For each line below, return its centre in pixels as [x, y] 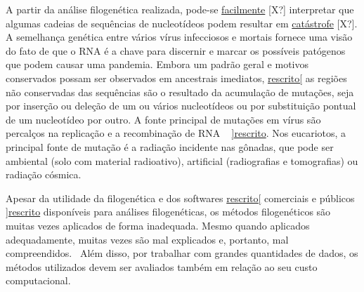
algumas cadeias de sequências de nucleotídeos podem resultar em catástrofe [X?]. [182, 23]
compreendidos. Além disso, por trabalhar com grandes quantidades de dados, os [182, 253]
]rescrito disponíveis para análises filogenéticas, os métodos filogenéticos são [168, 212]
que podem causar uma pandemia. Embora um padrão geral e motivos [157, 64]
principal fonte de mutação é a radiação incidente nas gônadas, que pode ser [170, 146]
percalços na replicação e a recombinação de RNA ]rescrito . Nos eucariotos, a [176, 133]
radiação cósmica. [44, 174]
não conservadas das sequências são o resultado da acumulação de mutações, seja [180, 92]
